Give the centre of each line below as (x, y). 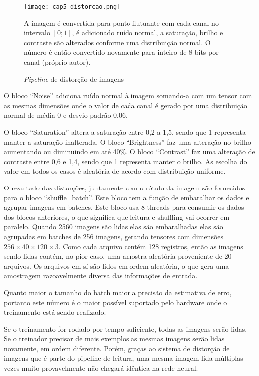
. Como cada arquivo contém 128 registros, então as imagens (151, 246)
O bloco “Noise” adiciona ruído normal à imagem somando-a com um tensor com (128, 95)
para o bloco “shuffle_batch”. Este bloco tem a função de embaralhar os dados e (127, 197)
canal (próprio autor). (57, 62)
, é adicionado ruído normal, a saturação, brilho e (147, 33)
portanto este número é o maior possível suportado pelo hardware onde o (116, 302)
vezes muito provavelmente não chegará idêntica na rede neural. (101, 368)
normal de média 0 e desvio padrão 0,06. (66, 115)
